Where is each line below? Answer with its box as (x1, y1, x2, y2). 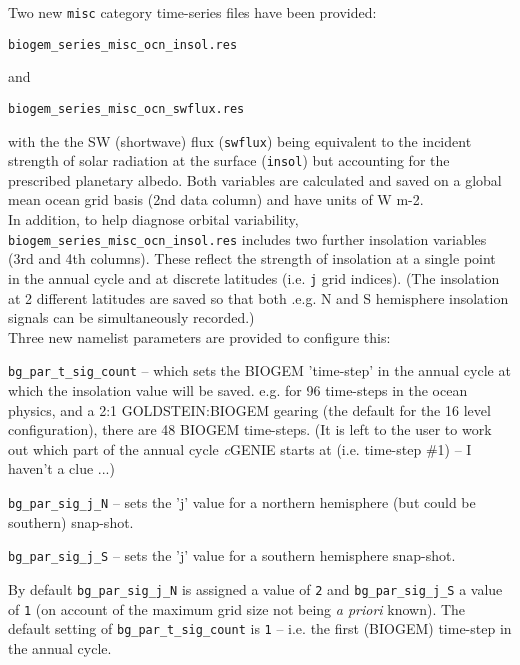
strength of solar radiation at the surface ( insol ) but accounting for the (8, 150, 450, 171)
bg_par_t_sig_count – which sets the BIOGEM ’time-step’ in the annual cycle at (8, 360, 511, 381)
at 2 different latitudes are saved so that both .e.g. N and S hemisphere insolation (8, 287, 509, 308)
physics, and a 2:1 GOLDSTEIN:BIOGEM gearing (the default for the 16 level (8, 399, 491, 420)
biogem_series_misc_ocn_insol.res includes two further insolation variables (8, 228, 487, 249)
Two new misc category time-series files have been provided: (8, 2, 377, 22)
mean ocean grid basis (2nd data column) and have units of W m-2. (8, 189, 424, 210)
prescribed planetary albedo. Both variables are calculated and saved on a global (8, 169, 502, 190)
